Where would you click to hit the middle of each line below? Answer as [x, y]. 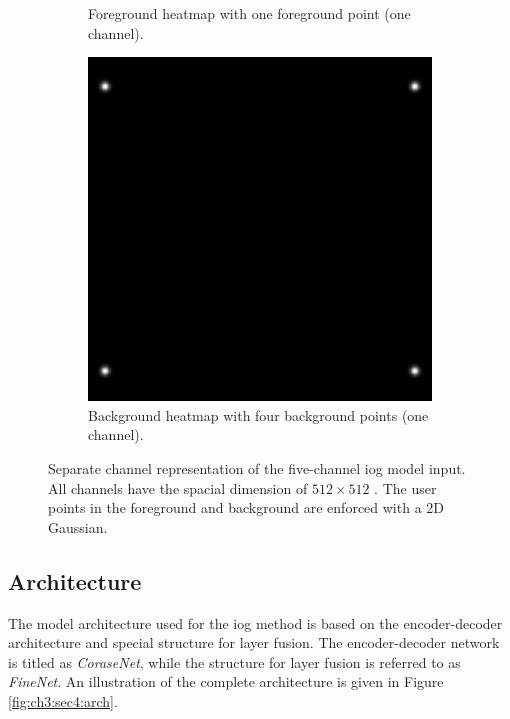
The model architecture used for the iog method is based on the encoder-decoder [255, 622]
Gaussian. [78, 526]
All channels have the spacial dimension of [178, 487]
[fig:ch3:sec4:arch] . [63, 700]
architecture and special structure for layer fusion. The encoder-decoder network [254, 642]
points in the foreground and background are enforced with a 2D [246, 507]
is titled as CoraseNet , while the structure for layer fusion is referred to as [234, 661]
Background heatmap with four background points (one [258, 414]
